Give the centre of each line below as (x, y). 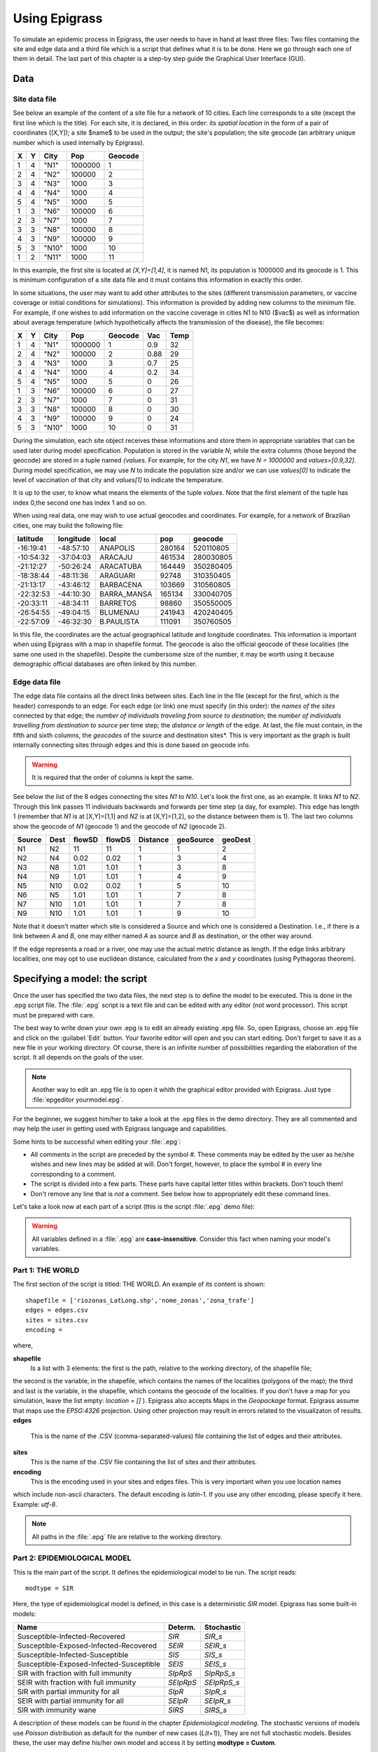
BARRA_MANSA (126, 594)
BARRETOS (118, 603)
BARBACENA (121, 584)
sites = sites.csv (57, 1320)
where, (23, 1346)
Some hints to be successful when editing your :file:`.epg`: (97, 1142)
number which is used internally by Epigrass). (79, 142)
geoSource (195, 840)
